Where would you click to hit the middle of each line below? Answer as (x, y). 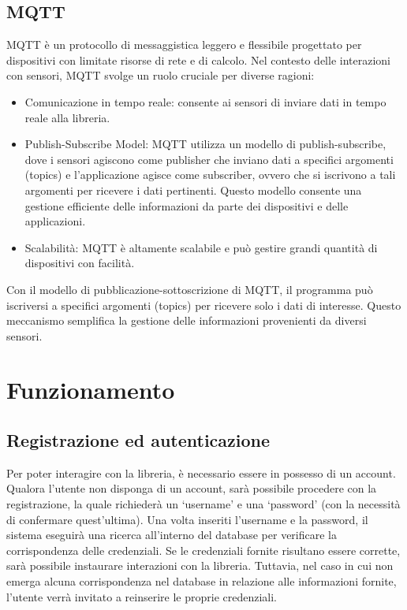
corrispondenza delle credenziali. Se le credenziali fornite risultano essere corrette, (203, 550)
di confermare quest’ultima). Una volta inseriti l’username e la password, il (187, 519)
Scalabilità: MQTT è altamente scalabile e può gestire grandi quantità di (201, 247)
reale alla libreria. (67, 117)
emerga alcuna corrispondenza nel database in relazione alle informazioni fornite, (202, 581)
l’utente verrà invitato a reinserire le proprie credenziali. (142, 596)
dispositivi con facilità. (80, 263)
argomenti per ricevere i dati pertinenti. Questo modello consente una (193, 190)
